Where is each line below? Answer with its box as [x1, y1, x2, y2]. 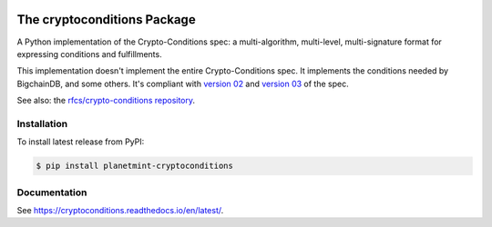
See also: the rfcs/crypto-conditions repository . [16, 95, 196, 106]
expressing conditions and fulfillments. [16, 48, 163, 59]
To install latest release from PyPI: [16, 136, 145, 147]
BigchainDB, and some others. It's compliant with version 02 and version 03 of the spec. [16, 78, 350, 89]
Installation [16, 117, 68, 130]
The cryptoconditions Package [16, 12, 196, 27]
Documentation [16, 186, 87, 199]
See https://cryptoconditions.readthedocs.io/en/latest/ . [16, 204, 224, 215]
